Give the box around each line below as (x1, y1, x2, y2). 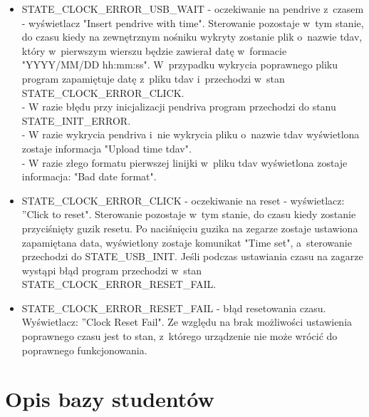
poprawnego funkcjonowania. (21, 342, 147, 357)
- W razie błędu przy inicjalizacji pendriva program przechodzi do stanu (21, 99, 336, 114)
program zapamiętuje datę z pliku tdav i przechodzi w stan (21, 71, 285, 86)
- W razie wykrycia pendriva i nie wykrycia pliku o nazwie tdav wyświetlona (21, 127, 360, 142)
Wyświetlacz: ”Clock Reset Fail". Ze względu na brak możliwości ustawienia (21, 314, 353, 329)
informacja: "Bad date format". (21, 169, 157, 184)
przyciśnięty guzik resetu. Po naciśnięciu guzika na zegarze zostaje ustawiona (21, 220, 358, 235)
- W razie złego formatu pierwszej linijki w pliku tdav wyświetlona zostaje (21, 155, 348, 170)
